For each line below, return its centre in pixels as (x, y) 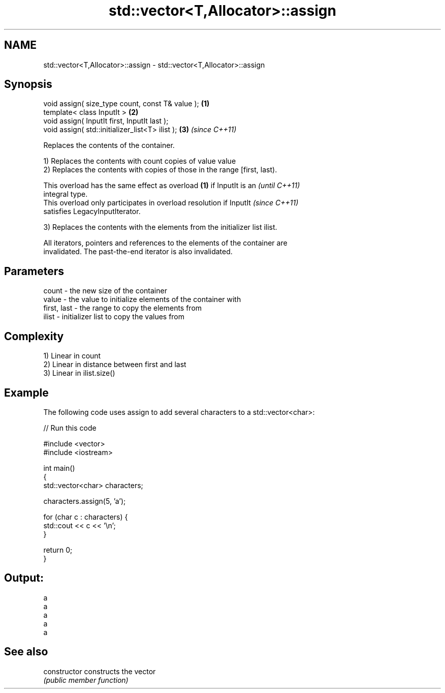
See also (26, 652)
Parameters (34, 271)
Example (26, 393)
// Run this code (70, 428)
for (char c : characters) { (86, 517)
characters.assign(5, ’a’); (85, 501)
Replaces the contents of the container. (109, 145)
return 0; (58, 550)
